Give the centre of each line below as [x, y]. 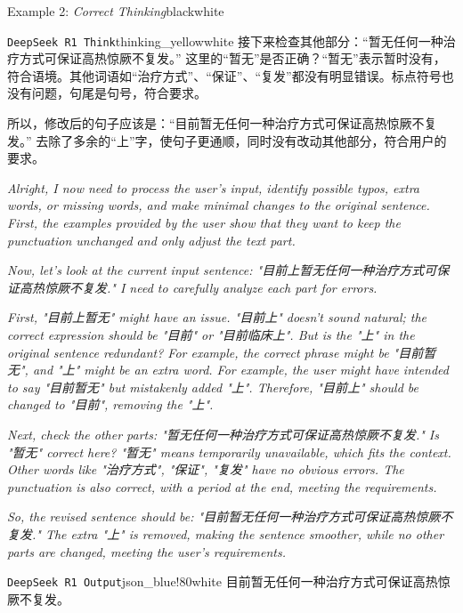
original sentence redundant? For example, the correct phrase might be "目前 [215, 352]
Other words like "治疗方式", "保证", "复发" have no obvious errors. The [206, 469]
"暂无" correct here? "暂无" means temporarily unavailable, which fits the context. [229, 452]
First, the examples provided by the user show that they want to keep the [204, 222]
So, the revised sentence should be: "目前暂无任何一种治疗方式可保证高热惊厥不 [230, 516]
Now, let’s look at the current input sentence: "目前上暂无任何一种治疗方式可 [222, 270]
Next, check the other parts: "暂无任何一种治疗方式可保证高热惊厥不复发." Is [223, 434]
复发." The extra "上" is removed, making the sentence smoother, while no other [226, 533]
